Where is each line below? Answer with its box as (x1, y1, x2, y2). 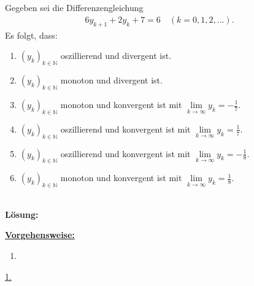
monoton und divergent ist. (60, 74, 163, 87)
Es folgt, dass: (5, 28, 58, 41)
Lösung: (5, 207, 39, 220)
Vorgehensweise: (5, 228, 75, 241)
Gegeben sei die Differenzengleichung (5, 1, 144, 14)
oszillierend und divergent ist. (60, 49, 172, 62)
